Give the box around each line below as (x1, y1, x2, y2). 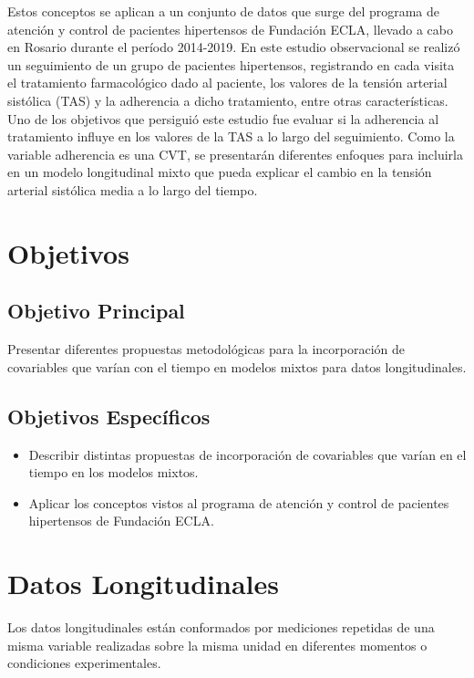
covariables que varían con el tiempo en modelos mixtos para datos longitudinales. (7, 357, 467, 376)
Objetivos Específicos (7, 402, 211, 430)
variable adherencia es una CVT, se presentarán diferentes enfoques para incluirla (7, 144, 463, 163)
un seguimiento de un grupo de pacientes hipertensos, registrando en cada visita (7, 55, 455, 74)
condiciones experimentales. (7, 653, 161, 673)
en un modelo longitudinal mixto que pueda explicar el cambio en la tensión (7, 162, 432, 182)
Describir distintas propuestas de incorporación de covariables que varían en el (28, 444, 467, 464)
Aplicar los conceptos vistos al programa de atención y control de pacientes (28, 493, 449, 512)
